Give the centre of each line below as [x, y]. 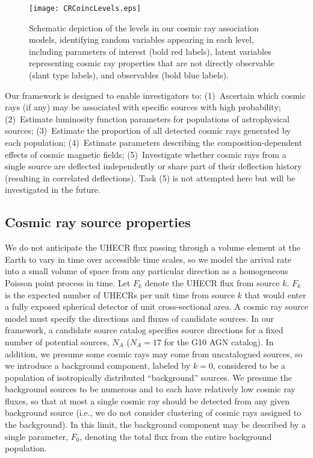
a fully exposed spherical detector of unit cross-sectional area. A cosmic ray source [156, 306]
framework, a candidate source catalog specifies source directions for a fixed [144, 330]
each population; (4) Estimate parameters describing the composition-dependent [154, 142]
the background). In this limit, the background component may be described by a [156, 425]
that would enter [275, 294]
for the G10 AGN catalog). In [219, 341]
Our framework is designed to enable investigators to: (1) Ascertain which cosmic [155, 95]
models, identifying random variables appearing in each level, [142, 39]
